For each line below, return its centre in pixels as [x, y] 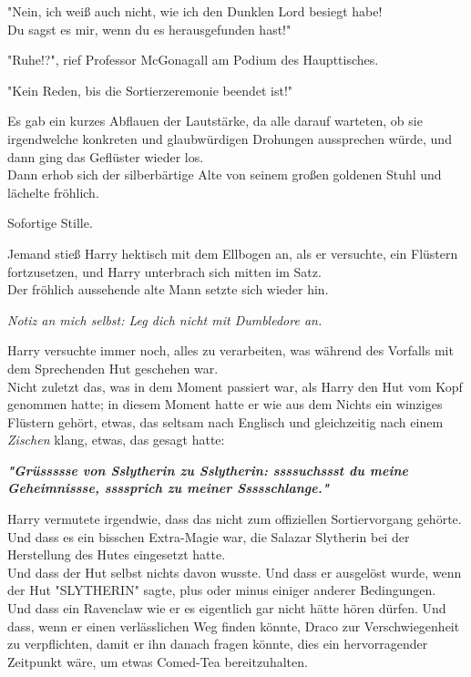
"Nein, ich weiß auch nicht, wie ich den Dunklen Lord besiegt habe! [195, 11]
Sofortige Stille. [50, 223]
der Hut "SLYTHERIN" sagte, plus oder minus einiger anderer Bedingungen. [222, 590]
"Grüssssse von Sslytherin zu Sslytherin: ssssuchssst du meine [208, 470]
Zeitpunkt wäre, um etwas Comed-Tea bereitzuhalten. [158, 661]
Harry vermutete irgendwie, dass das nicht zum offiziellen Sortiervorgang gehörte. [235, 519]
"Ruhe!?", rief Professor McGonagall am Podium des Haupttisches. [193, 60]
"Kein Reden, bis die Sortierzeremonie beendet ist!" [150, 90]
